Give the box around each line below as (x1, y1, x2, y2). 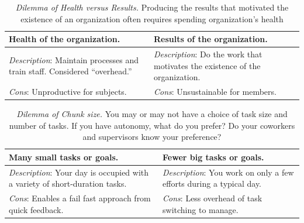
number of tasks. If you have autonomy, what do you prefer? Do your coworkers (9, 119, 295, 131)
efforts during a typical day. (163, 177, 261, 190)
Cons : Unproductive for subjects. (9, 85, 127, 98)
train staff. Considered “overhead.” (9, 65, 132, 77)
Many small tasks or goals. (9, 150, 119, 163)
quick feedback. (9, 203, 64, 215)
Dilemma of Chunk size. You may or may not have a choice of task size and (16, 108, 288, 120)
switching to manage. (163, 203, 239, 215)
